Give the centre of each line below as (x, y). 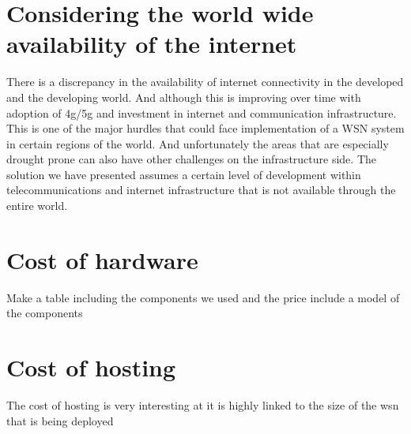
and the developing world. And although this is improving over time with (184, 97)
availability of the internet (152, 44)
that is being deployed (60, 420)
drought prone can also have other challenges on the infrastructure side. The (191, 159)
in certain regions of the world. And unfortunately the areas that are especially (198, 143)
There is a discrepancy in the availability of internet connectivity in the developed (205, 82)
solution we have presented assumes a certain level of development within (184, 174)
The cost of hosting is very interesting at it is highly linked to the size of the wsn (203, 405)
